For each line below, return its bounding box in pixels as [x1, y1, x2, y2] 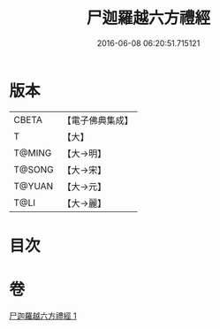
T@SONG [13, 163, 55, 175]
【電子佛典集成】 [62, 114, 134, 126]
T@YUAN [13, 180, 54, 192]
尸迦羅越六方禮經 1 [9, 310, 77, 321]
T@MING [13, 147, 52, 159]
